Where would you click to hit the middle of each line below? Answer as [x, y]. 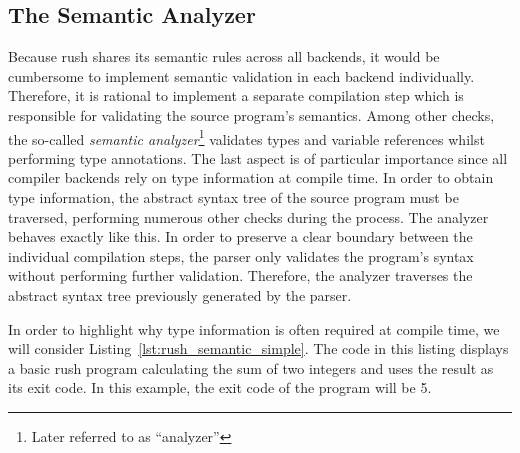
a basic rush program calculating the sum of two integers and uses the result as [251, 367]
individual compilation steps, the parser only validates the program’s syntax [241, 255]
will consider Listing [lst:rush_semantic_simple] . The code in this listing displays [258, 348]
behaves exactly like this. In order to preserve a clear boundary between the [240, 236]
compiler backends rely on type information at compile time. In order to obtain [251, 177]
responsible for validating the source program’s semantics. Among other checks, [251, 114]
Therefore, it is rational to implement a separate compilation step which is [236, 95]
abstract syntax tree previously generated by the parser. [180, 294]
